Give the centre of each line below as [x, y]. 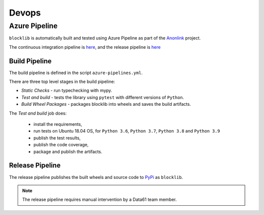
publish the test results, [57, 138]
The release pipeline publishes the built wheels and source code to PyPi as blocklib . [96, 177]
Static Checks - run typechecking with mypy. [67, 91]
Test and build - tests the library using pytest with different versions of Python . [103, 97]
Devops [25, 13]
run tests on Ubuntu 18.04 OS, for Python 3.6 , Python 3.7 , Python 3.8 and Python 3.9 [127, 131]
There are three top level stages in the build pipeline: [62, 82]
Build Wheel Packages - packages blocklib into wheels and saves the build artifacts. [106, 104]
